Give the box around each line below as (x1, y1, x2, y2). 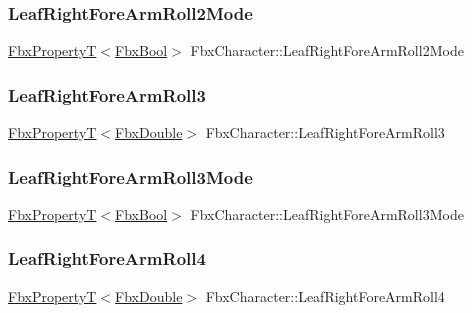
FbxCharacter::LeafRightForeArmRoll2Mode (190, 40, 464, 61)
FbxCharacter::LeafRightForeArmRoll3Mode (190, 203, 464, 224)
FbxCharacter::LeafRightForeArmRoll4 (205, 285, 445, 306)
